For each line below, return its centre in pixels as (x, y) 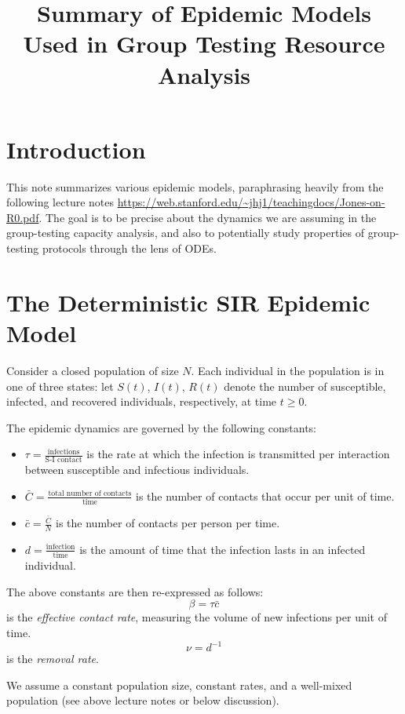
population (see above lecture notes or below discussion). (143, 700)
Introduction (76, 149)
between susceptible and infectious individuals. (137, 470)
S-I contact (64, 460)
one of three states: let (60, 386)
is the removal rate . (53, 659)
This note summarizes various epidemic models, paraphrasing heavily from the (195, 186)
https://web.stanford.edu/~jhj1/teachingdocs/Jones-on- (251, 202)
